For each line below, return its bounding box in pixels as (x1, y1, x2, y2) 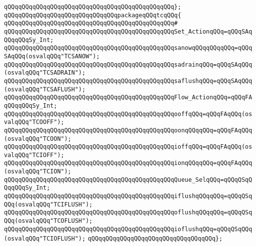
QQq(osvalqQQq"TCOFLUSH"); (4, 217, 93, 225)
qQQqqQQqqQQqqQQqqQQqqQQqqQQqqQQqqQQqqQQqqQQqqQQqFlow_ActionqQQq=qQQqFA (4, 94, 253, 101)
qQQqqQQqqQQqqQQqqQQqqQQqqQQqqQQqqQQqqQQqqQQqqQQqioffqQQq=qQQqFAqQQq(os (4, 143, 253, 151)
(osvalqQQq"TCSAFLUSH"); (4, 85, 86, 93)
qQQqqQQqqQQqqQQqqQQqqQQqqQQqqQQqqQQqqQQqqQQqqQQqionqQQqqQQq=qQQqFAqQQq (4, 160, 253, 167)
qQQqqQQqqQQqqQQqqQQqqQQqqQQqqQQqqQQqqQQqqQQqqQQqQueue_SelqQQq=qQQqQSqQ (4, 176, 253, 183)
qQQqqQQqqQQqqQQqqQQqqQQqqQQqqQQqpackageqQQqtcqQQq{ (4, 11, 181, 19)
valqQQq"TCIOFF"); (4, 151, 64, 159)
